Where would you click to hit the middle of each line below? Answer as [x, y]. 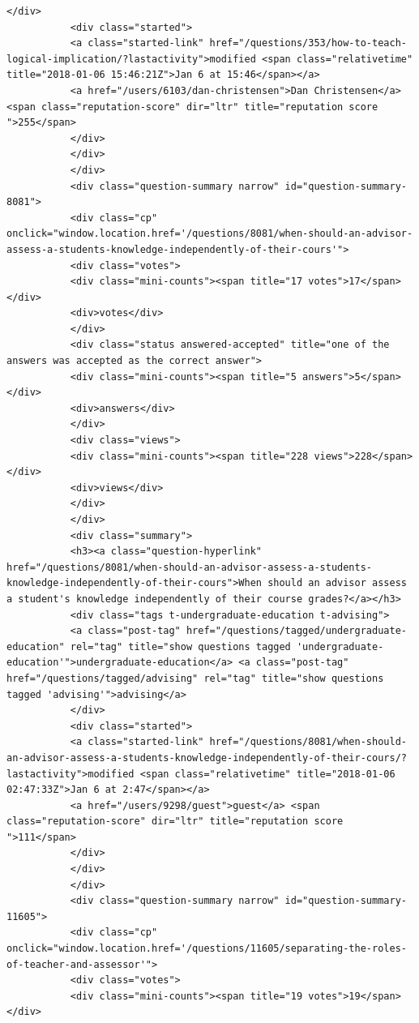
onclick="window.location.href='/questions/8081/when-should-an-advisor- [210, 234]
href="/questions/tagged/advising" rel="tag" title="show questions [195, 678]
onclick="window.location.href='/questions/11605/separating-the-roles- [207, 949]
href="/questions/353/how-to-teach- [308, 43]
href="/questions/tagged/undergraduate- [296, 631]
